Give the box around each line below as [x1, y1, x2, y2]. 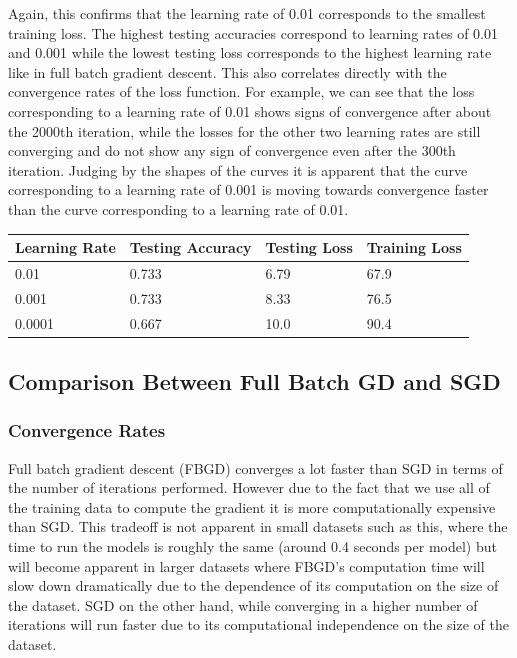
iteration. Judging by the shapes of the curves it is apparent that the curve [8, 159, 468, 180]
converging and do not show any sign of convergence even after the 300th [8, 140, 456, 161]
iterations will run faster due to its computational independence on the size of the [8, 614, 509, 635]
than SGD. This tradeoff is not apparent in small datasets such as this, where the [8, 516, 508, 537]
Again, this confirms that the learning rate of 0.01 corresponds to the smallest [8, 3, 486, 23]
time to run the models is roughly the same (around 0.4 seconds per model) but [8, 536, 497, 557]
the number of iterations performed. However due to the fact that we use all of [8, 477, 490, 498]
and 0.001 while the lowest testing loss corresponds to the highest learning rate [8, 42, 492, 63]
